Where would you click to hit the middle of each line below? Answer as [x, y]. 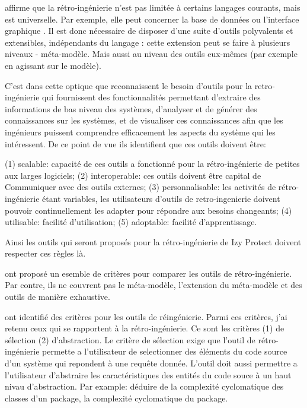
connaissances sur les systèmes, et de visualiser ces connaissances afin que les [144, 120]
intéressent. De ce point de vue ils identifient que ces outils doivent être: [135, 143]
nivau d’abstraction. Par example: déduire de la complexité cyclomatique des [144, 386]
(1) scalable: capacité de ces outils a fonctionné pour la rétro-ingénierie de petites [152, 164]
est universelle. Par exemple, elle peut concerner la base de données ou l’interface [152, 19]
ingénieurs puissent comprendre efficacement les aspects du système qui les [140, 132]
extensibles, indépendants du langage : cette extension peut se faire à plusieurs [148, 42]
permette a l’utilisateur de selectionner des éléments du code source [165, 351]
